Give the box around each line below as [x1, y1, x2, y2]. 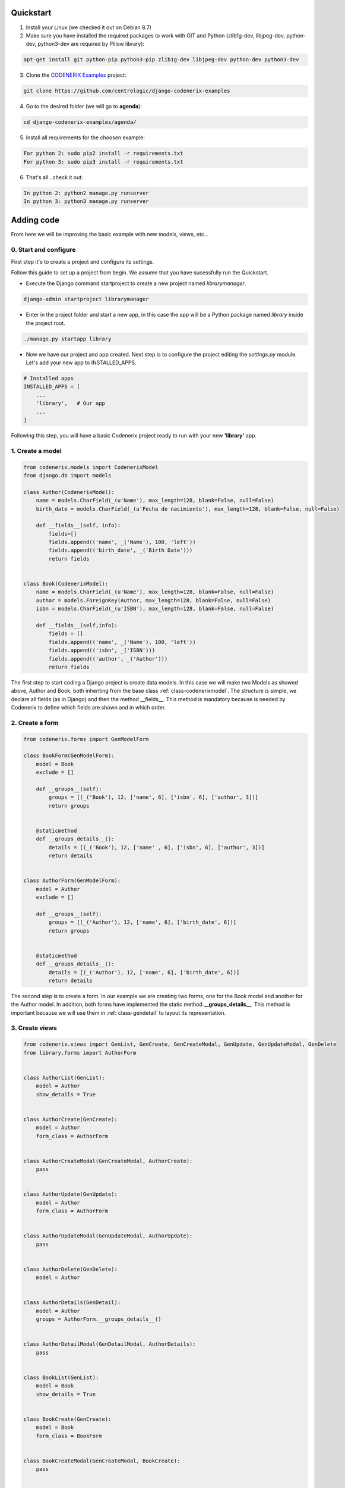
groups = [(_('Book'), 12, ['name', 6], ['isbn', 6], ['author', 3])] [48, 794, 258, 801]
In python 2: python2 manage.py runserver [23, 189, 149, 196]
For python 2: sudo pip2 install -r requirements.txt [23, 150, 183, 157]
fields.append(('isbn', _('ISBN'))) [48, 647, 156, 654]
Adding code [11, 215, 59, 226]
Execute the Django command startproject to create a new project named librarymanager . [26, 280, 246, 287]
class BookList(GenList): [23, 1374, 99, 1381]
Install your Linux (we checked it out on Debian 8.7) [26, 24, 151, 31]
